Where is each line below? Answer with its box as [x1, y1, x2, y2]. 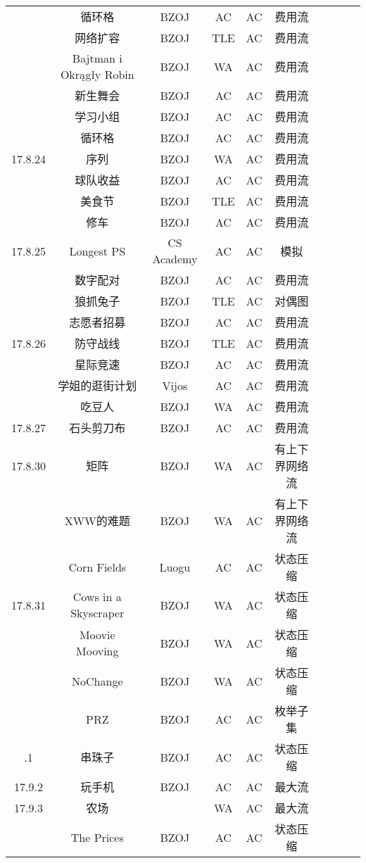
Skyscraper [70, 605, 125, 621]
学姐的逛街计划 [58, 377, 137, 393]
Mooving [76, 643, 119, 659]
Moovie [79, 626, 115, 643]
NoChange [72, 672, 123, 689]
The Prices [70, 829, 124, 845]
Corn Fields [68, 558, 127, 575]
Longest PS [69, 242, 126, 259]
